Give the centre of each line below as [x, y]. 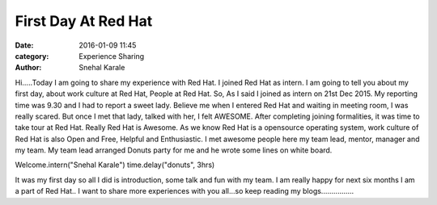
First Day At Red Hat [84, 21]
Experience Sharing [112, 56]
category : [32, 56]
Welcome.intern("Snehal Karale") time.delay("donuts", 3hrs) [115, 165]
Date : [24, 45]
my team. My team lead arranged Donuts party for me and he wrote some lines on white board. [174, 150]
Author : [28, 68]
